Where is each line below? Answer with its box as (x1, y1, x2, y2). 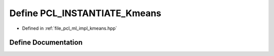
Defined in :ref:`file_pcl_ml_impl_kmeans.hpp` (22, 25, 117, 31)
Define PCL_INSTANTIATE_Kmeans (9, 8, 162, 19)
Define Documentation (9, 38, 83, 47)
